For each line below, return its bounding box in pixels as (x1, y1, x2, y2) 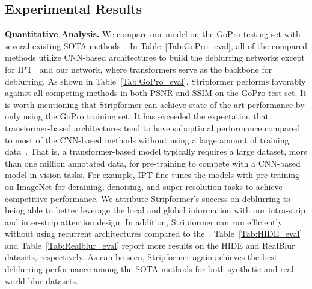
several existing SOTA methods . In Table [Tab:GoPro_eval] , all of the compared (5, 39, 308, 52)
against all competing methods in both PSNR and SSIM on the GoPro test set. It (5, 86, 307, 99)
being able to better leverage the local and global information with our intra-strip (5, 204, 306, 216)
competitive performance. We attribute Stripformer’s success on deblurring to (5, 192, 291, 204)
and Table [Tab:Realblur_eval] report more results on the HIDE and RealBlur (5, 239, 295, 251)
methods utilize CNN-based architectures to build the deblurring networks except (5, 51, 305, 64)
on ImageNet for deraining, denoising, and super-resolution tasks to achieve (5, 180, 283, 192)
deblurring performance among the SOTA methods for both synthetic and (5, 263, 278, 275)
